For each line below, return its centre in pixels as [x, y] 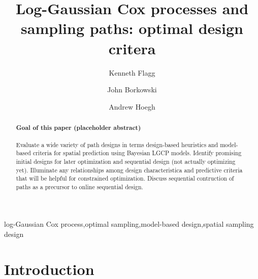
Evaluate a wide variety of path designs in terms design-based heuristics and [117, 144]
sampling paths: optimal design [132, 28]
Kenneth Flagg [132, 72]
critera [132, 48]
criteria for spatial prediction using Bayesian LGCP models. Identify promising [137, 153]
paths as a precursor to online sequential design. [79, 186]
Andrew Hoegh [132, 106]
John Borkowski [132, 90]
